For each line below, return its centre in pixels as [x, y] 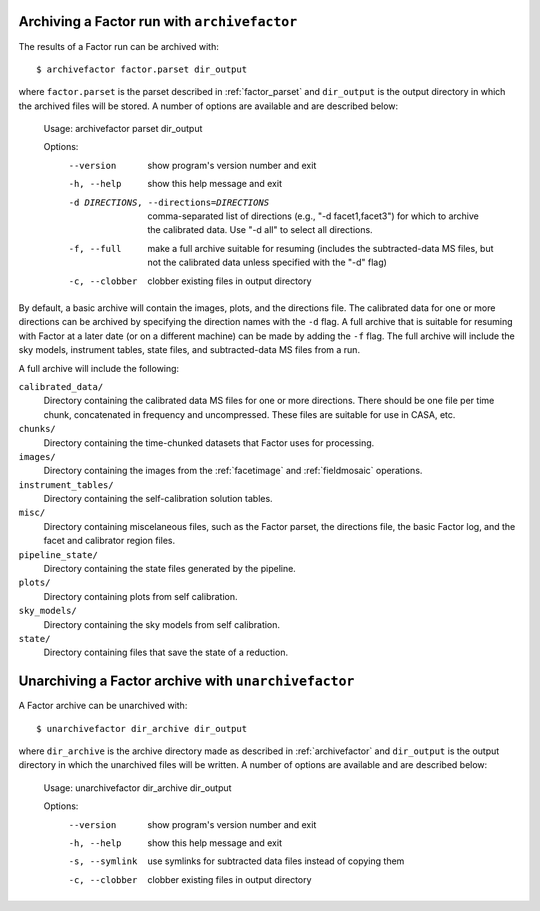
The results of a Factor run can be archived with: [118, 46]
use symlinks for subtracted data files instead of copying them [276, 861]
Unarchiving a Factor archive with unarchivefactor [186, 681]
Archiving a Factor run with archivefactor [158, 21]
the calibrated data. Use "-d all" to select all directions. [260, 230]
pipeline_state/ [58, 554]
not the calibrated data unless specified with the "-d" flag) [267, 262]
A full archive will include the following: [99, 368]
